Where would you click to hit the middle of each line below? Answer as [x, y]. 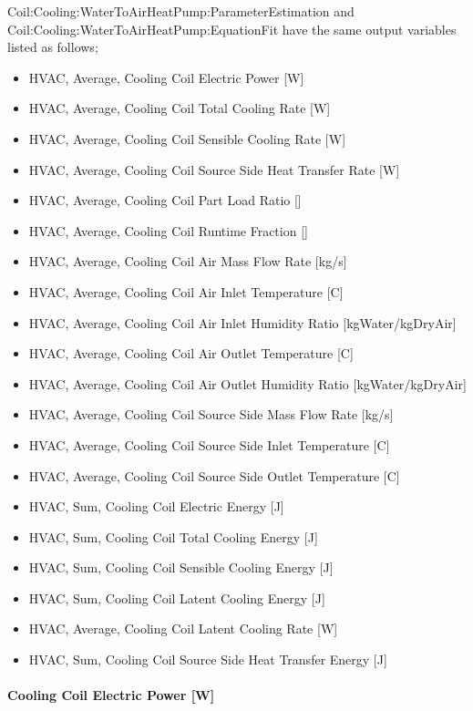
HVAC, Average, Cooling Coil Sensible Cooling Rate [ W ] [187, 138]
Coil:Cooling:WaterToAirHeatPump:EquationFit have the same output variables [232, 29]
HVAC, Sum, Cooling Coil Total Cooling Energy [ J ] [173, 536]
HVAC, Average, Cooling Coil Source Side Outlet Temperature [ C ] [214, 475]
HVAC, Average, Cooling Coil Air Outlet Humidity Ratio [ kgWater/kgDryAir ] [247, 383]
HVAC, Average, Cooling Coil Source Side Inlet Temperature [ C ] [209, 444]
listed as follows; [53, 47]
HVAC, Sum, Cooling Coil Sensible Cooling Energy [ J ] [181, 567]
